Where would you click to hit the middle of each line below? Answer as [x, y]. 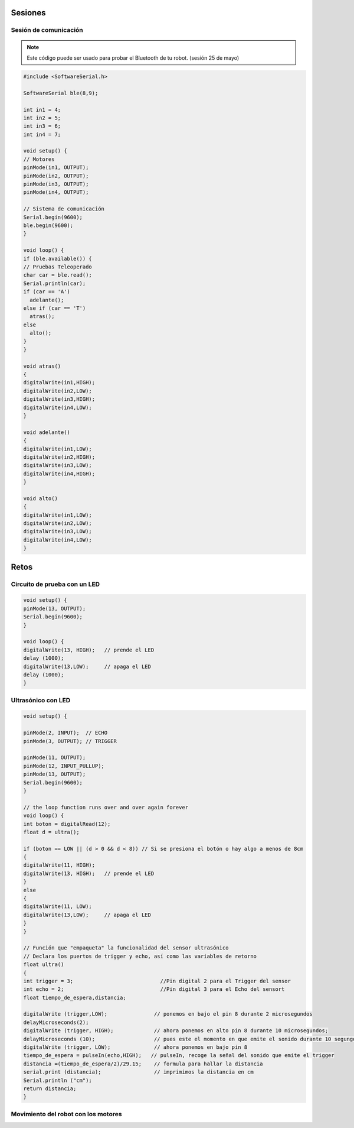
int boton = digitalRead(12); [67, 824]
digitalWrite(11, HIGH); [59, 865]
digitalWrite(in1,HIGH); [59, 383]
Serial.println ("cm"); [58, 1080]
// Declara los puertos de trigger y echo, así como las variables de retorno [140, 956]
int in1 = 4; [42, 110]
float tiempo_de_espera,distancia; [75, 997]
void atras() [42, 366]
